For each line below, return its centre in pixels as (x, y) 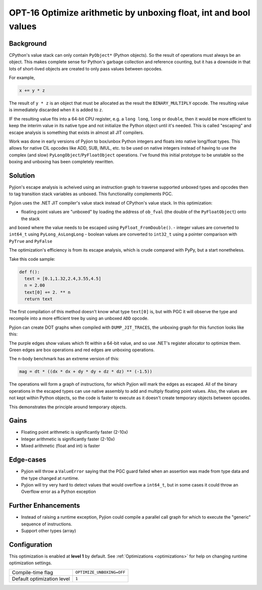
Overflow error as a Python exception (59, 492)
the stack (30, 219)
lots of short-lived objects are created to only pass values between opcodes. (86, 68)
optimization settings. (31, 563)
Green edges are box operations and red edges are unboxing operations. (82, 350)
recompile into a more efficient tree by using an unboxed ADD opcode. (79, 319)
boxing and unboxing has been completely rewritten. (62, 162)
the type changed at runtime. (50, 478)
